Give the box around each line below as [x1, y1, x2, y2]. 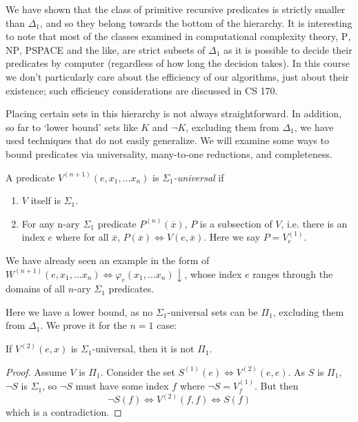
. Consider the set [100, 364, 175, 379]
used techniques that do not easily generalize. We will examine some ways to [6, 133, 329, 148]
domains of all [6, 281, 66, 296]
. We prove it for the [40, 318, 127, 332]
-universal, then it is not [92, 341, 195, 356]
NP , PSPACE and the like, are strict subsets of [6, 42, 206, 57]
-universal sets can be [167, 304, 258, 319]
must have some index [75, 379, 169, 393]
